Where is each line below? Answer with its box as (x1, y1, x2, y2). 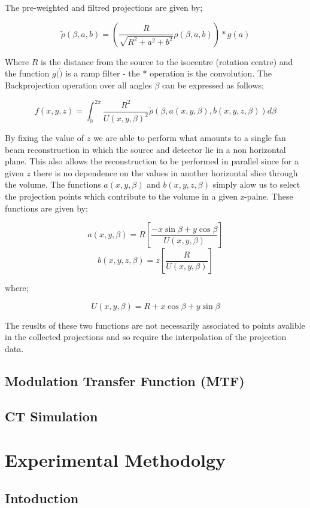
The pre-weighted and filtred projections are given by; (5, 1, 203, 13)
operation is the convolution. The (150, 67, 272, 79)
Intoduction (5, 488, 79, 507)
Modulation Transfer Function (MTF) (5, 371, 245, 390)
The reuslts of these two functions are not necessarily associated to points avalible (5, 319, 305, 331)
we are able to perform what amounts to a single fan (93, 131, 286, 144)
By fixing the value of (5, 131, 84, 144)
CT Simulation (5, 406, 98, 425)
